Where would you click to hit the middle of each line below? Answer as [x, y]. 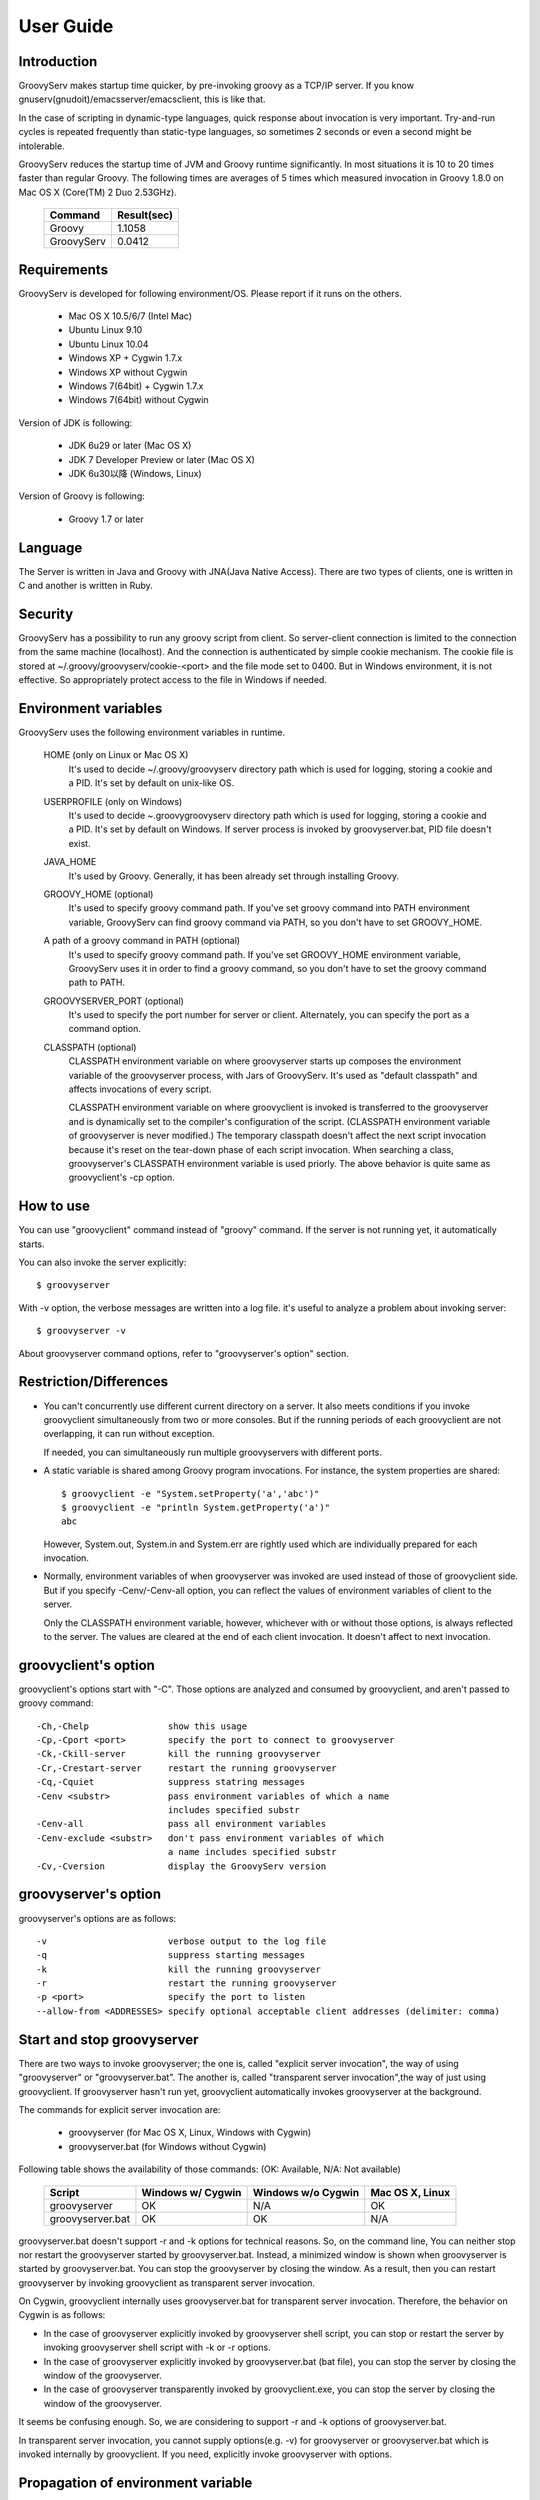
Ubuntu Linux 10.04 [108, 344]
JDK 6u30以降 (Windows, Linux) [135, 473]
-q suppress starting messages [170, 1955]
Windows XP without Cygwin [128, 372]
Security [46, 613]
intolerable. [41, 146]
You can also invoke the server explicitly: [102, 1262]
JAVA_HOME [70, 862]
